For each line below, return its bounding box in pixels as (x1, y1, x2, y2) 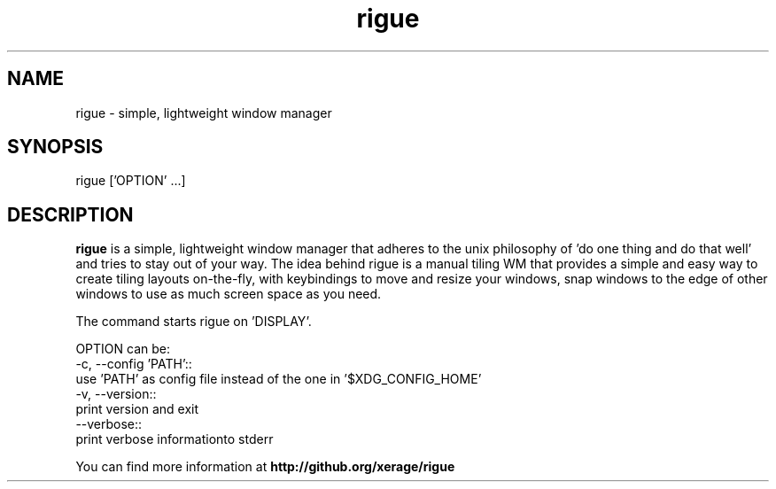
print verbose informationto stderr (75, 431, 274, 447)
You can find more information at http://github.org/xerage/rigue (75, 459, 455, 475)
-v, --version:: (75, 386, 157, 402)
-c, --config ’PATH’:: (75, 356, 192, 372)
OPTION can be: (75, 341, 170, 357)
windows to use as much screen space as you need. (75, 286, 382, 302)
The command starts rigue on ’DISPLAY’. (75, 314, 312, 330)
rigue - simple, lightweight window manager (75, 105, 332, 120)
